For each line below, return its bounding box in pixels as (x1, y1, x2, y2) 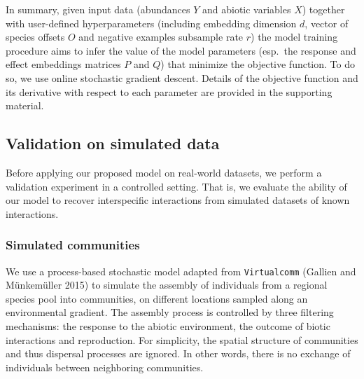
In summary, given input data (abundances (6, 2, 190, 16)
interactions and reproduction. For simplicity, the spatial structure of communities (6, 332, 358, 347)
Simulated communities (6, 236, 140, 254)
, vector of (304, 15, 349, 30)
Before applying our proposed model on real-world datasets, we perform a (6, 165, 322, 179)
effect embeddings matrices (6, 57, 121, 71)
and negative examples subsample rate (78, 29, 244, 44)
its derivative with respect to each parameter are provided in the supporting (6, 84, 332, 99)
